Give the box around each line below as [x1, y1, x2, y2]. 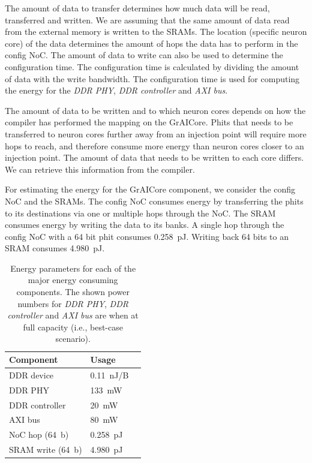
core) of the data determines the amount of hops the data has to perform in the [5, 37, 298, 49]
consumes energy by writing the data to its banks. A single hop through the [5, 218, 284, 231]
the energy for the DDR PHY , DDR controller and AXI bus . [5, 84, 228, 97]
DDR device [9, 368, 54, 381]
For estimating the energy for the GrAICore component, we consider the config [5, 183, 296, 196]
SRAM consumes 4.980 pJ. [5, 242, 105, 254]
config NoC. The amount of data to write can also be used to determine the [5, 49, 283, 61]
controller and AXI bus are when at [7, 309, 139, 321]
